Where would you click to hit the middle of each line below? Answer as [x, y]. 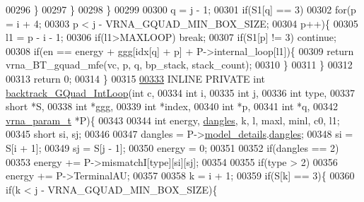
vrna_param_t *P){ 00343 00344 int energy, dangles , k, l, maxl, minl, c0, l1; [173, 120]
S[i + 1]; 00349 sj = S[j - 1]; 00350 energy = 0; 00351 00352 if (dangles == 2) [172, 147]
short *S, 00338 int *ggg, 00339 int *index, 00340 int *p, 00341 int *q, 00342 [172, 106]
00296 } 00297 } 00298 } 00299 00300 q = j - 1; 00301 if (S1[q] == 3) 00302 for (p [181, 9]
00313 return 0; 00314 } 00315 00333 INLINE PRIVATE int [136, 78]
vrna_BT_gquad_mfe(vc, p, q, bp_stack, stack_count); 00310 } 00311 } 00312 [179, 65]
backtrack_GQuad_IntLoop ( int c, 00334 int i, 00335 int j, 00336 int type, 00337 [180, 92]
